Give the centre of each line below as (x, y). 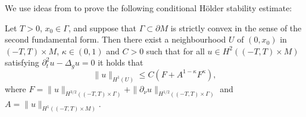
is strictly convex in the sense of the (236, 27)
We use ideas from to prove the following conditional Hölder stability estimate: (149, 8)
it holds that (121, 62)
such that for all (175, 51)
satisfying (22, 62)
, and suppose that (102, 27)
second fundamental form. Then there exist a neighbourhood (115, 39)
